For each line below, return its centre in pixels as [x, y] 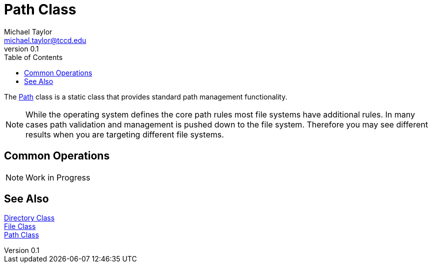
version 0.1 [21, 48]
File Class [20, 226]
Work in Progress [58, 177]
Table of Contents [33, 57]
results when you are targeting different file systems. [125, 134]
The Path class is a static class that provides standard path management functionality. [146, 96]
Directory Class [29, 218]
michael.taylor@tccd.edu [45, 40]
